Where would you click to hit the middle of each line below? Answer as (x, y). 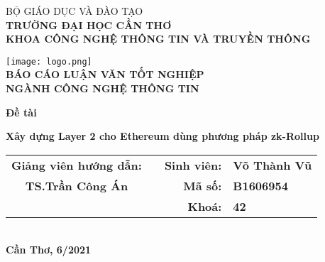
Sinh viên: (193, 165)
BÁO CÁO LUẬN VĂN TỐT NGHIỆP (105, 74)
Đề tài (21, 112)
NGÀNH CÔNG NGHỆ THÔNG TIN (103, 88)
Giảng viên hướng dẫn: (77, 165)
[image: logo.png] (49, 61)
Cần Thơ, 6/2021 (49, 250)
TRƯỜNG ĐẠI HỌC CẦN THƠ (89, 24)
